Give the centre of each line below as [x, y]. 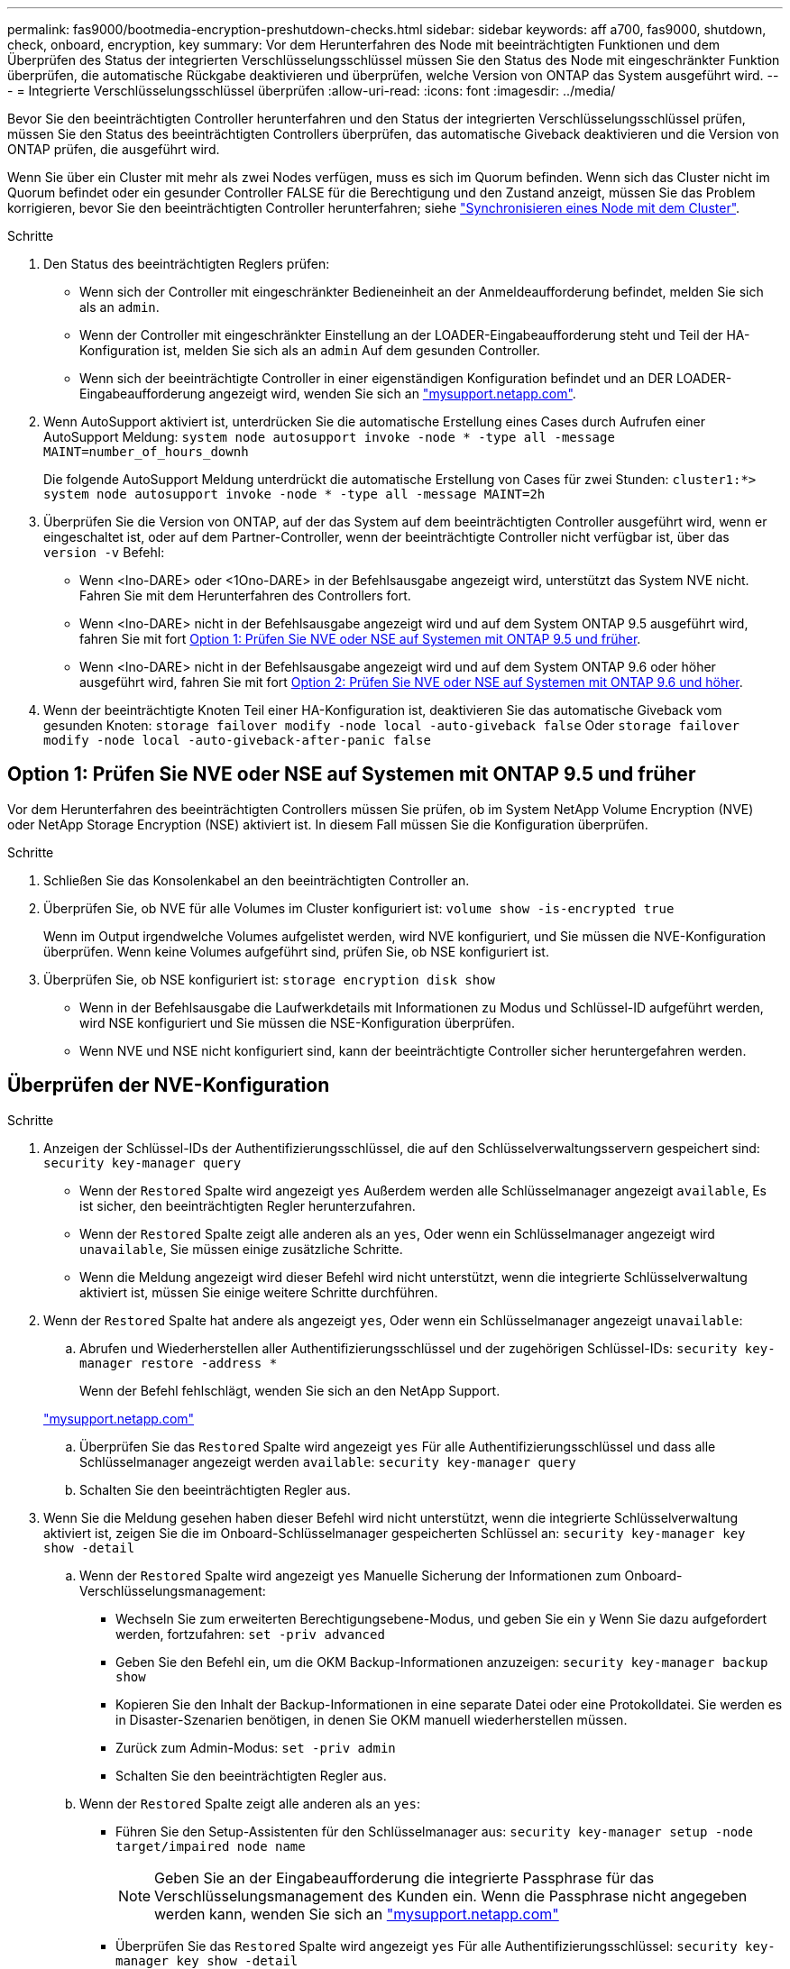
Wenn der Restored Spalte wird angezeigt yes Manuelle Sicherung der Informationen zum [350, 1575]
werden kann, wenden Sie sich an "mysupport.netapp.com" [357, 1914]
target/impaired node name [211, 1846]
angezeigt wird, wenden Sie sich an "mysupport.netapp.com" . [392, 394]
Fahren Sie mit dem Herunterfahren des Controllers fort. [245, 595]
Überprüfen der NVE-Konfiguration [169, 1085]
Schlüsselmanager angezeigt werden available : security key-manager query [328, 1461]
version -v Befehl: [104, 552]
